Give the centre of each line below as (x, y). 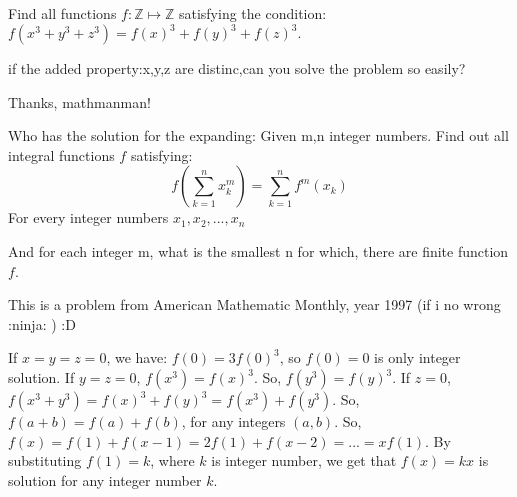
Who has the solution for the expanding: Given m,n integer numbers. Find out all (258, 135)
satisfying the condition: (252, 13)
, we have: (137, 357)
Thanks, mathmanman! (79, 101)
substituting (45, 460)
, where (172, 460)
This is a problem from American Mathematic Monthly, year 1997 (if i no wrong (254, 304)
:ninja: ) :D (42, 323)
